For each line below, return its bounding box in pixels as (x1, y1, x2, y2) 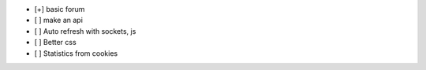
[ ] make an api (34, 16, 83, 25)
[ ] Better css (34, 38, 77, 47)
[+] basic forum (34, 5, 85, 13)
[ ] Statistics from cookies (34, 48, 118, 58)
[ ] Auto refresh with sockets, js (34, 26, 136, 35)
